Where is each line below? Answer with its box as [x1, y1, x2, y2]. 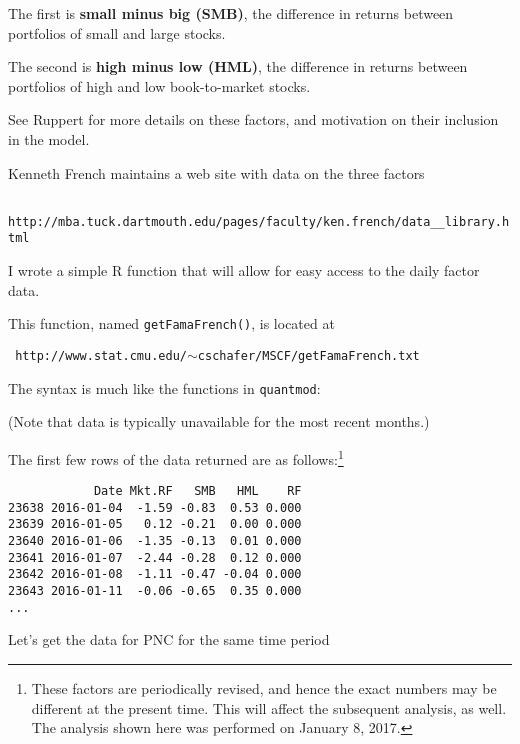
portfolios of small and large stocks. [8, 22, 226, 43]
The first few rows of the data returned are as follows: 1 [8, 445, 344, 469]
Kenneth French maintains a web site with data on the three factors [8, 162, 425, 183]
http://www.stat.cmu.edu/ [15, 348, 187, 363]
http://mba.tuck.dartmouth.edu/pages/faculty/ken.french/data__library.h [8, 214, 510, 229]
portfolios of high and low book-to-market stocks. [8, 75, 311, 96]
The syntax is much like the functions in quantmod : [8, 377, 321, 398]
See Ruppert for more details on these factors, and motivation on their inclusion [8, 109, 499, 130]
